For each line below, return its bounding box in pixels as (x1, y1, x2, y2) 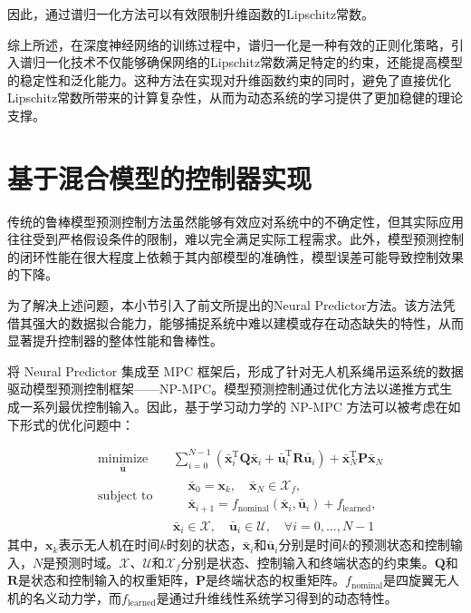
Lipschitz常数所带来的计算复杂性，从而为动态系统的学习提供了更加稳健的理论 (7, 88, 464, 107)
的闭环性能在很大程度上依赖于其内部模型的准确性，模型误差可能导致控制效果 (7, 247, 464, 266)
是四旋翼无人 (383, 570, 460, 589)
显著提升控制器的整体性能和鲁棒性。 (7, 331, 223, 350)
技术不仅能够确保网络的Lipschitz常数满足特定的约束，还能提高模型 (70, 53, 464, 72)
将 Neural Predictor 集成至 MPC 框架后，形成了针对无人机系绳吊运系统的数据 (7, 361, 464, 380)
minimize (98, 452, 149, 465)
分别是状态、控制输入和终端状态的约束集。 (180, 552, 435, 571)
